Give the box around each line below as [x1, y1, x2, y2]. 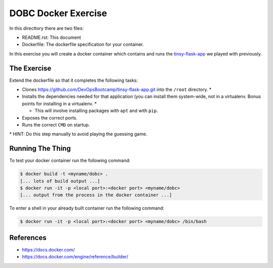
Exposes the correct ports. [22, 115, 78, 121]
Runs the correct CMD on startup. [22, 122, 90, 128]
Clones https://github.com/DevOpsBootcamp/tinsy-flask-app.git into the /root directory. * [22, 86, 212, 93]
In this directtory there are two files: [9, 25, 84, 31]
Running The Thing [9, 144, 71, 153]
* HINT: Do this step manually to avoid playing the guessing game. [9, 131, 148, 137]
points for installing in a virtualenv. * [22, 100, 97, 106]
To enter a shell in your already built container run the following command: [9, 205, 164, 211]
